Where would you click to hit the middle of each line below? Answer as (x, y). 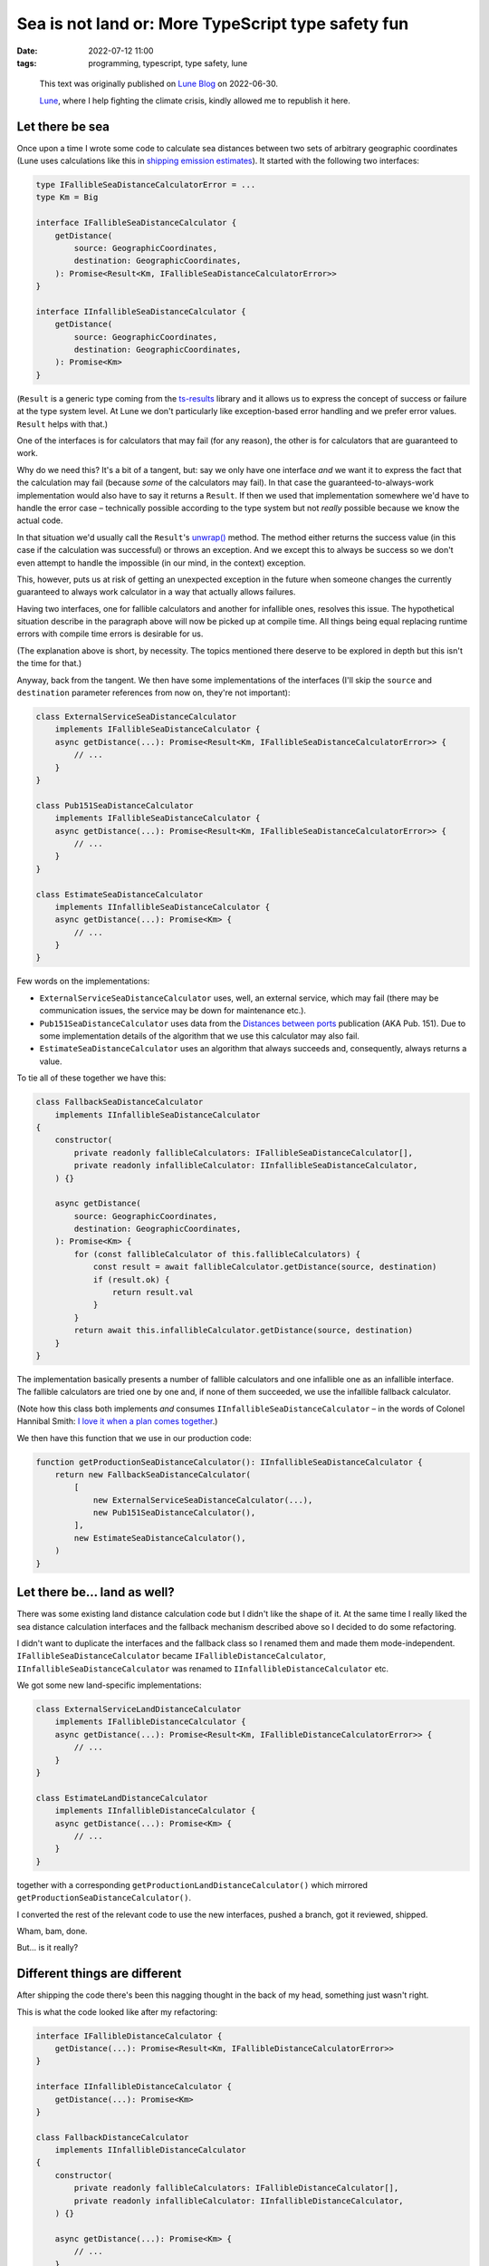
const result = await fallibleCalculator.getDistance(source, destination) (265, 1267)
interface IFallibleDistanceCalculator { (129, 2036)
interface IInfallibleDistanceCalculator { (134, 2087)
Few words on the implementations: (83, 981)
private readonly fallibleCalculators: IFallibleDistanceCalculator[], (236, 2188)
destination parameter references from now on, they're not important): (153, 692)
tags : (27, 63)
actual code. (40, 520)
